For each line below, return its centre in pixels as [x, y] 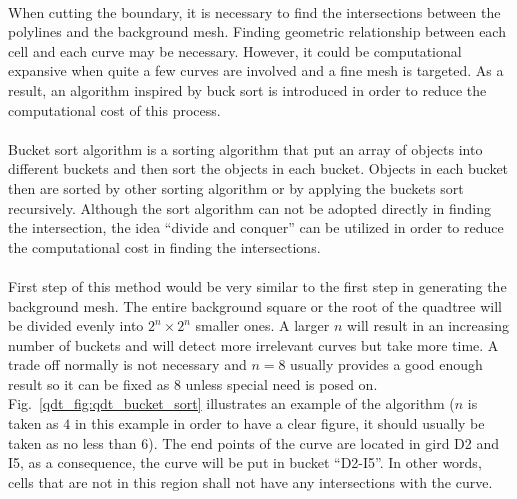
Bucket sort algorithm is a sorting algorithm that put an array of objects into [245, 148]
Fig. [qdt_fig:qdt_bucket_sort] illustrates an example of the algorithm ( [231, 403]
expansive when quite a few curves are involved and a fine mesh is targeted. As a [256, 70]
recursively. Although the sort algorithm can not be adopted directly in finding [250, 207]
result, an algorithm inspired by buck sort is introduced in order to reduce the [247, 89]
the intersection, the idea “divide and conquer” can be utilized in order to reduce [256, 227]
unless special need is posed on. [281, 383]
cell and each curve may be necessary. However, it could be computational [235, 50]
